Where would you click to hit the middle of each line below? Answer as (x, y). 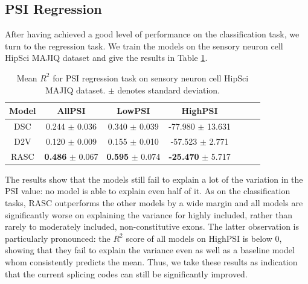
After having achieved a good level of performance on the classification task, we (152, 34)
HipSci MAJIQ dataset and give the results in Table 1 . (106, 58)
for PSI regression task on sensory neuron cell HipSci (151, 77)
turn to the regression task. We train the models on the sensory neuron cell (144, 46)
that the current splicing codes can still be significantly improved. (126, 273)
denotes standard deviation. (168, 90)
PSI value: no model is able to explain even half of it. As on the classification (148, 191)
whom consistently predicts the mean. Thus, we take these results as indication (151, 261)
